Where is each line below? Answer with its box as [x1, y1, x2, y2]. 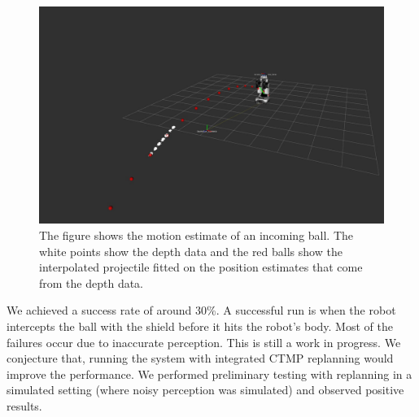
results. [7, 397, 42, 415]
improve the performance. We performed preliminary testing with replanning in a [7, 365, 412, 382]
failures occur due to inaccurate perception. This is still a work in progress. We [7, 333, 401, 350]
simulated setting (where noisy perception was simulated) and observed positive [7, 381, 404, 398]
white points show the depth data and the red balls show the [39, 242, 343, 259]
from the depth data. [39, 274, 144, 291]
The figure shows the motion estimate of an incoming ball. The [39, 227, 354, 244]
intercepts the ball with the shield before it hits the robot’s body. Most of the [7, 318, 393, 335]
